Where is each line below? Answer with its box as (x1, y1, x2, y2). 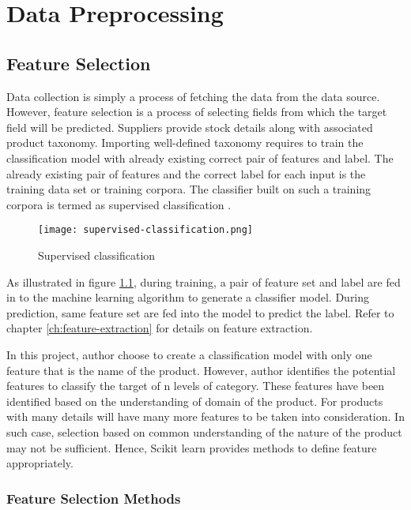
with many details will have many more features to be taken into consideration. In (6, 408, 405, 425)
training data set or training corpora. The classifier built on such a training (6, 181, 371, 197)
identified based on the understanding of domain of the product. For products (6, 392, 383, 409)
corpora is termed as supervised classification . (6, 196, 232, 212)
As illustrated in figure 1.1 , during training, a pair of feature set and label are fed (6, 273, 401, 290)
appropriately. (6, 455, 74, 471)
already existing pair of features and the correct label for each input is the (6, 165, 366, 182)
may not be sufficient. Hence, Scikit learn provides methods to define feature (6, 439, 377, 456)
